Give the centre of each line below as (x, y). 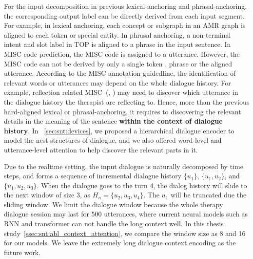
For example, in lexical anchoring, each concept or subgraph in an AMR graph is (125, 25)
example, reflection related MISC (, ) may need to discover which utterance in (121, 92)
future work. (22, 252)
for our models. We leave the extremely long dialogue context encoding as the (120, 243)
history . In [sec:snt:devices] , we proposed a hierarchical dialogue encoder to (119, 130)
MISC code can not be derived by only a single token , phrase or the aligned (118, 63)
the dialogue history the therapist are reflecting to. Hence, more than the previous (127, 101)
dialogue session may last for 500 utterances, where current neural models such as (126, 214)
